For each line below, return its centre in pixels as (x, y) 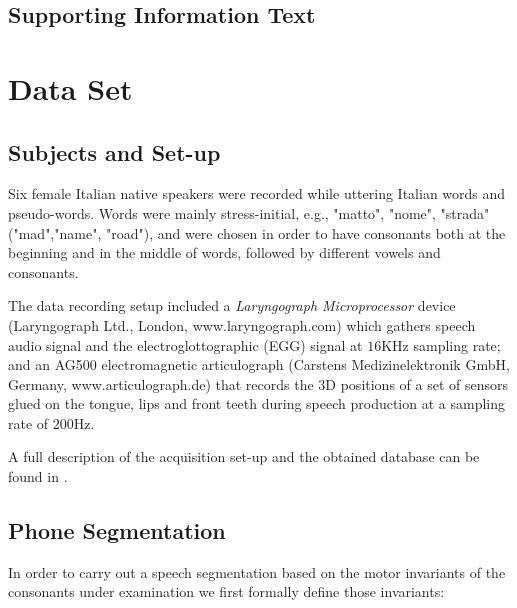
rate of (28, 422)
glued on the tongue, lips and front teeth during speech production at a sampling (257, 403)
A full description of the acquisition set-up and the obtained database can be (244, 456)
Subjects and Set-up (114, 151)
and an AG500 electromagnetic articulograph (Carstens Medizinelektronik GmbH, (259, 364)
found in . (38, 476)
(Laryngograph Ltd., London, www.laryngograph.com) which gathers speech (242, 324)
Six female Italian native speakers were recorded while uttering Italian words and (257, 193)
